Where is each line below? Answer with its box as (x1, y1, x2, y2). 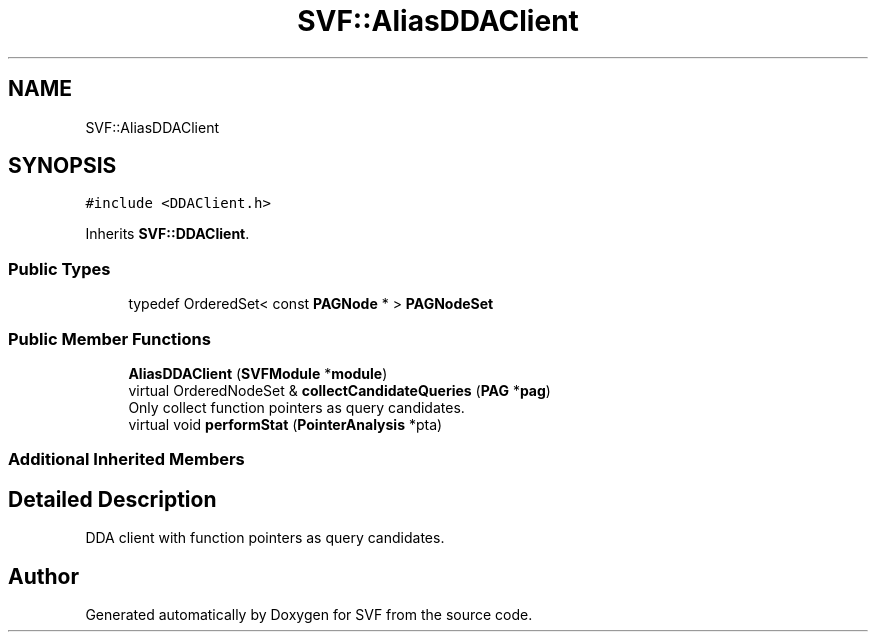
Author (8, 563, 79, 589)
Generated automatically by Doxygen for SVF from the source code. (85, 606, 533, 623)
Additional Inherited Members (8, 449, 245, 470)
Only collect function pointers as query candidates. (128, 398, 465, 416)
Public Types (8, 258, 111, 279)
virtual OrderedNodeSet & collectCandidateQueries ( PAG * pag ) (128, 381, 551, 399)
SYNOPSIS (8, 153, 117, 179)
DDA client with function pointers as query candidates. (85, 529, 445, 547)
